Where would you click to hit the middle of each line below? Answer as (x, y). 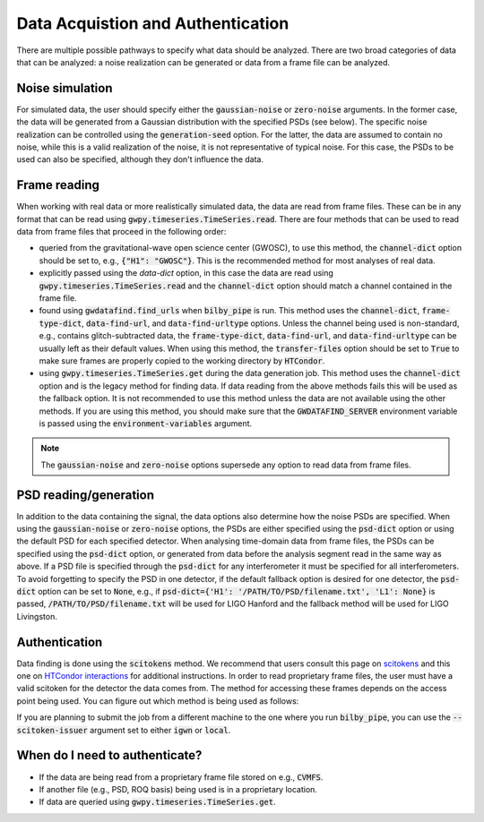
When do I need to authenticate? (109, 755)
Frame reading (58, 185)
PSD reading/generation (86, 495)
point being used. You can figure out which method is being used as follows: (158, 701)
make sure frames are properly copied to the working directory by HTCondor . (182, 361)
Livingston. (37, 616)
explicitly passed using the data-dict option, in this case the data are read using (186, 273)
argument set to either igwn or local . (160, 730)
